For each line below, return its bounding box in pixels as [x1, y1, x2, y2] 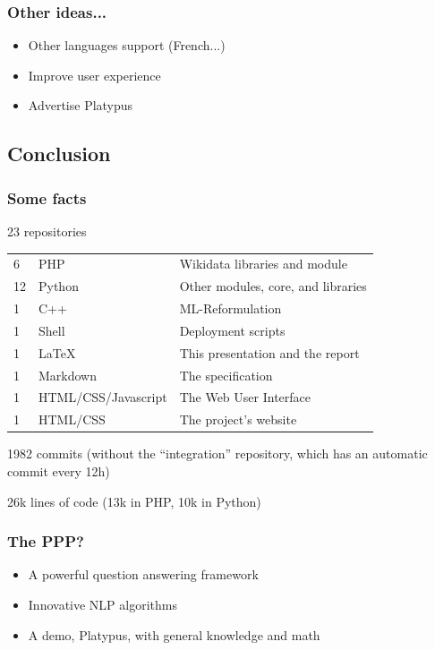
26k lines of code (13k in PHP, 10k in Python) [7, 492, 261, 510]
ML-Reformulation [179, 299, 282, 318]
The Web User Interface [179, 388, 311, 406]
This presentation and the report [179, 343, 360, 362]
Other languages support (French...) [28, 36, 226, 55]
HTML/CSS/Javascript [38, 388, 167, 406]
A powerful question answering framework [28, 565, 259, 584]
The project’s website [179, 410, 297, 429]
